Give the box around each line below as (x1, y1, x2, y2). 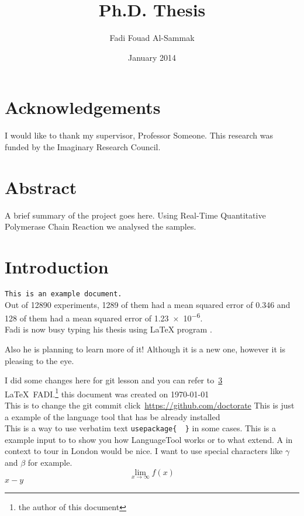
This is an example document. (5, 289, 122, 298)
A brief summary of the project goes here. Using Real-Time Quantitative (5, 209, 266, 221)
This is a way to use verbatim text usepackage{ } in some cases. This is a (5, 422, 277, 434)
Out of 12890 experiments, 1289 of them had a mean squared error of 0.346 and (5, 298, 291, 310)
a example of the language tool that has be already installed (5, 410, 220, 423)
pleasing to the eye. (5, 354, 74, 366)
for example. (27, 456, 72, 469)
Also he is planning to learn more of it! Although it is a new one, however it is (5, 342, 285, 355)
